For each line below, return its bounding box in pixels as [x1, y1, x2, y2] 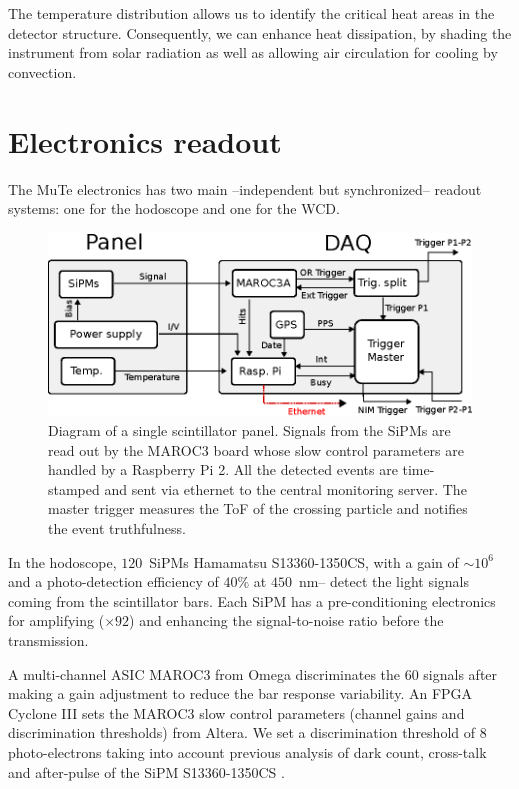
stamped [48, 478, 100, 499]
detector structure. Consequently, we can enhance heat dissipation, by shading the [8, 22, 512, 43]
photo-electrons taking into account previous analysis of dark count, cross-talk [8, 741, 487, 762]
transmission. [8, 630, 89, 651]
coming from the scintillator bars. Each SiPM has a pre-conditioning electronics [8, 590, 496, 611]
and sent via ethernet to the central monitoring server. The [104, 478, 467, 499]
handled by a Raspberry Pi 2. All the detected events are [48, 459, 398, 480]
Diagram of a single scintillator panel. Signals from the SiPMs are [48, 420, 451, 441]
